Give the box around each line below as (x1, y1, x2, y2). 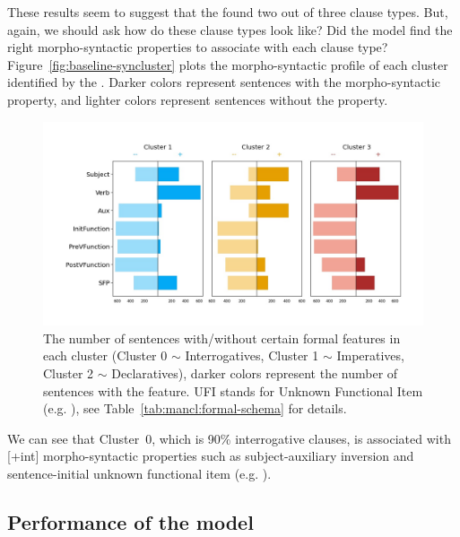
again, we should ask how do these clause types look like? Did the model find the (7, 20, 453, 39)
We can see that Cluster (7, 429, 140, 447)
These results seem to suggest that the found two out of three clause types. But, (7, 3, 448, 21)
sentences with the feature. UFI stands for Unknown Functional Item (43, 381, 423, 400)
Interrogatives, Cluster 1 (185, 346, 319, 365)
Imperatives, (336, 346, 404, 365)
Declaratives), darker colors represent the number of (111, 364, 398, 383)
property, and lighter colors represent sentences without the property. (7, 90, 388, 108)
